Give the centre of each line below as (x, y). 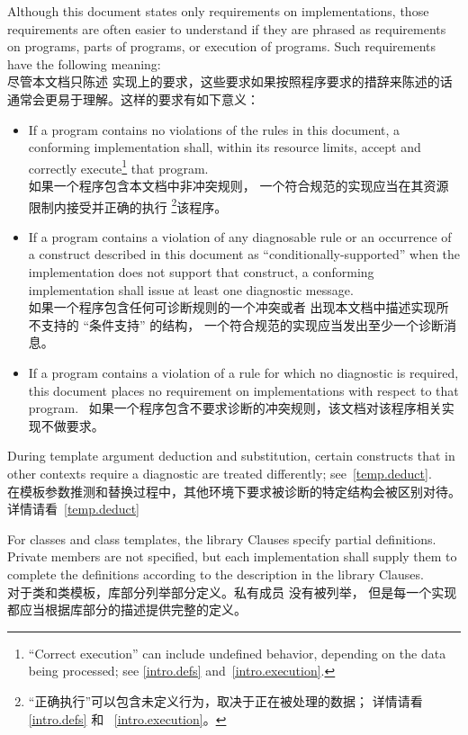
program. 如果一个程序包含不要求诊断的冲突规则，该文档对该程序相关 (235, 408)
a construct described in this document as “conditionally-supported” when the (244, 254)
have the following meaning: (84, 63)
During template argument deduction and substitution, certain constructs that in (231, 456)
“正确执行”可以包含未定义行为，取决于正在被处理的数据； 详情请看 (225, 700)
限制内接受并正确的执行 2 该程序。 (128, 205)
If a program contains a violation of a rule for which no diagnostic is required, (243, 372)
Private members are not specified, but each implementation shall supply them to (232, 556)
